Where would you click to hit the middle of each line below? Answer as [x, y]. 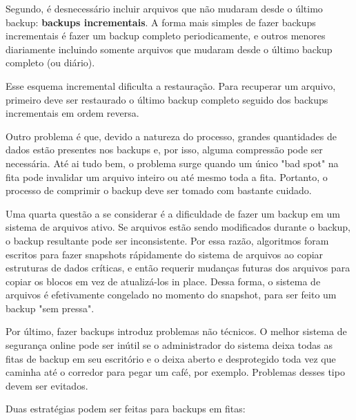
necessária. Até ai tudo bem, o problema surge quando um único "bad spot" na [172, 163]
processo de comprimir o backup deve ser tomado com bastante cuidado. [159, 190]
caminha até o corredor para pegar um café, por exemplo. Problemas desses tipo [175, 372]
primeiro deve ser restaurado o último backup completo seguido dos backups [167, 99]
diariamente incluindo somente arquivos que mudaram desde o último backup [169, 49]
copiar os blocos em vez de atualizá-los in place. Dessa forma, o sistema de [163, 281]
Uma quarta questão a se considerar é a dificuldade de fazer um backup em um [173, 213]
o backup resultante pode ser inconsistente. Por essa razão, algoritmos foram [167, 240]
